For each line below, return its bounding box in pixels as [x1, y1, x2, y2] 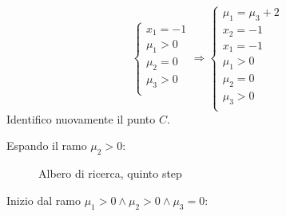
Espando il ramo [6, 137, 87, 154]
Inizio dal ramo [6, 191, 81, 208]
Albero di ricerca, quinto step [38, 165, 182, 182]
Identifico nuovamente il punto [6, 110, 156, 127]
